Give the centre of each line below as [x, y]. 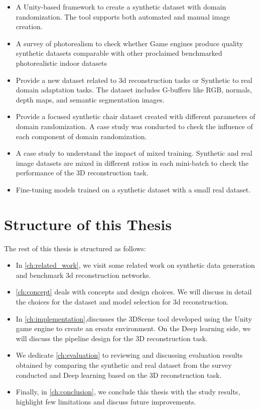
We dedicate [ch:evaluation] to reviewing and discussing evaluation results [129, 355]
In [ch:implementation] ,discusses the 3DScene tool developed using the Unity [134, 318]
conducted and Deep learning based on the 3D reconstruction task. [119, 375]
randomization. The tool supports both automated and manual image [123, 16]
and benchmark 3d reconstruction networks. [83, 275]
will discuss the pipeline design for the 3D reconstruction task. [112, 338]
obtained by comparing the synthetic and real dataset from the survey [124, 365]
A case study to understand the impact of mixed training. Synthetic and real [134, 153]
